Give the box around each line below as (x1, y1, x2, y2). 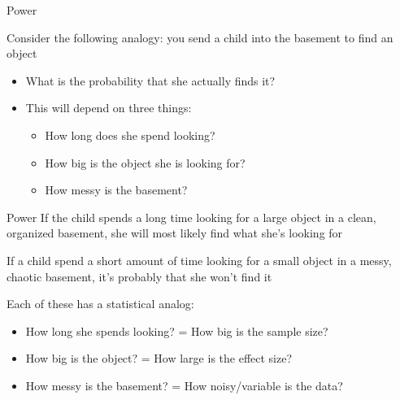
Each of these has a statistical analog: (7, 295, 194, 312)
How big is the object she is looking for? (45, 154, 246, 171)
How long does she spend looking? (45, 126, 215, 143)
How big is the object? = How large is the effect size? (25, 350, 293, 367)
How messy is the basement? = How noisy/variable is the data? (25, 376, 343, 393)
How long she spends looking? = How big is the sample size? (25, 322, 328, 339)
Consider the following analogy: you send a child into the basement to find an (7, 28, 393, 46)
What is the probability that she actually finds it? (25, 72, 276, 89)
